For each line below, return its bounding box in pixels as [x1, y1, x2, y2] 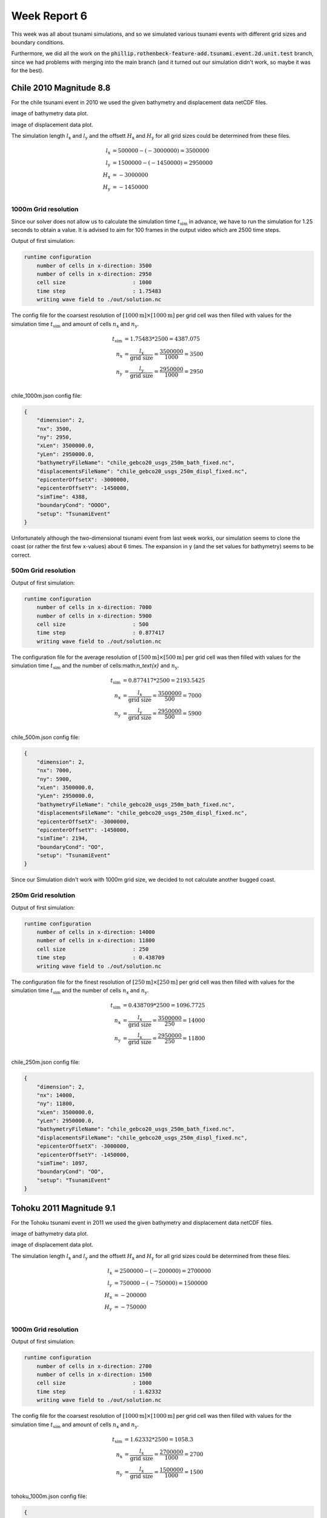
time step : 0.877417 [36, 629, 165, 636]
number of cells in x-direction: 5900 [36, 612, 152, 619]
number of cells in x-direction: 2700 [36, 1363, 152, 1369]
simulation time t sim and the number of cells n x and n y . [11, 987, 149, 995]
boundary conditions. [11, 38, 65, 46]
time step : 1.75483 [36, 287, 162, 294]
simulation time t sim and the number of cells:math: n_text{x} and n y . [11, 662, 179, 670]
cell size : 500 [36, 621, 149, 628]
